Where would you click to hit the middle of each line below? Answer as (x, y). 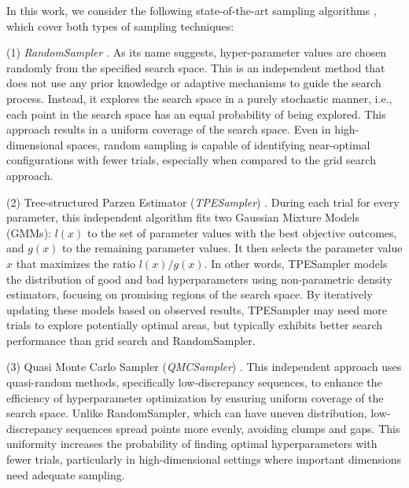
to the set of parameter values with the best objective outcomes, (242, 232)
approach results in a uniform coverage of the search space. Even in (169, 129)
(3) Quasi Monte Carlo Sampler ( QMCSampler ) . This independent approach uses (204, 367)
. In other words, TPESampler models (296, 263)
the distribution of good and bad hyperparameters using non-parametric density (199, 279)
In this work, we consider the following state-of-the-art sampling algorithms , (192, 10)
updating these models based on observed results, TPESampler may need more (197, 309)
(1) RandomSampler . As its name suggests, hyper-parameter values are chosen (197, 52)
